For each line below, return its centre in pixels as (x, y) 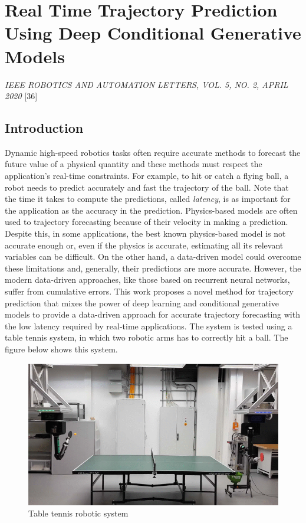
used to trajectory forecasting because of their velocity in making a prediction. (147, 222)
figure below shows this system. (61, 349)
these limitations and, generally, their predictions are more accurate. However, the (153, 268)
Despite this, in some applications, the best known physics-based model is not (145, 233)
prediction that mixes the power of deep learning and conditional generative (142, 303)
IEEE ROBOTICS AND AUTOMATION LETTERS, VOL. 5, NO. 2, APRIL (147, 84)
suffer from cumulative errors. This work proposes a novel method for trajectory (149, 291)
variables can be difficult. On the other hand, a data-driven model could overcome (153, 256)
